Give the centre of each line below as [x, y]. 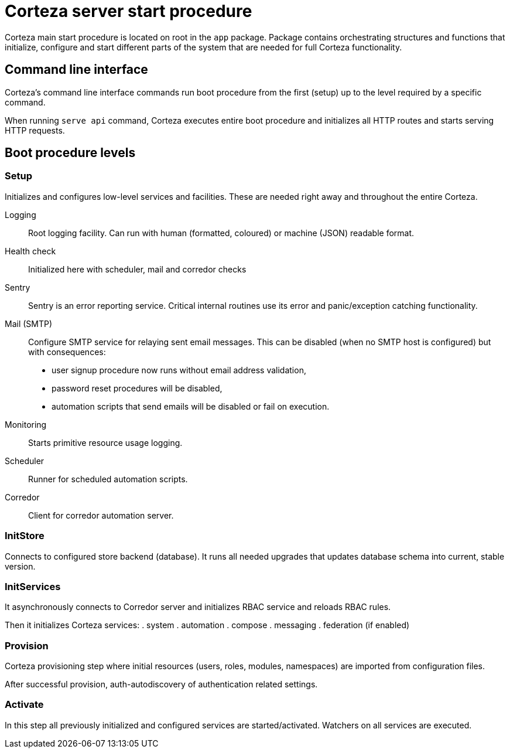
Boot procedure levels [70, 153]
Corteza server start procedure [129, 11]
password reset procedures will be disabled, [137, 388]
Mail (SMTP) [29, 323]
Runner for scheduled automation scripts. [108, 479]
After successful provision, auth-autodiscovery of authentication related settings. [161, 684]
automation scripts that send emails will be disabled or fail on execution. [191, 406]
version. [20, 566]
